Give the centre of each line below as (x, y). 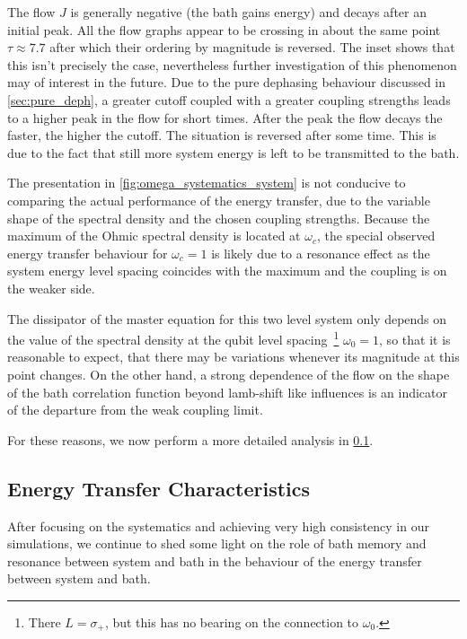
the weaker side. (51, 288)
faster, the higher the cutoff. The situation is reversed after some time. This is (222, 135)
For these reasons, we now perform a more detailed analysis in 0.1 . (190, 439)
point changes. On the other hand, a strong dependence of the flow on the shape (229, 374)
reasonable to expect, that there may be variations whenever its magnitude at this (233, 357)
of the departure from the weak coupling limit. (135, 410)
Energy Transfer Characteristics (159, 488)
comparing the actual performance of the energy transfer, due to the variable (219, 200)
